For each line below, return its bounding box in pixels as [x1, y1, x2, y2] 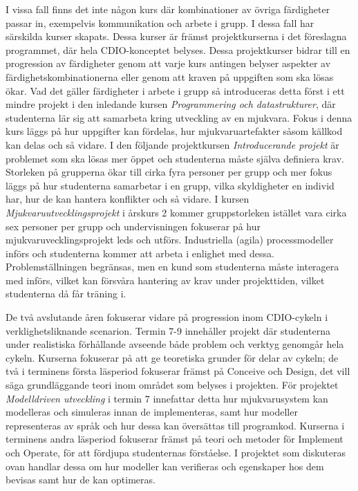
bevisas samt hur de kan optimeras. [6, 472, 156, 487]
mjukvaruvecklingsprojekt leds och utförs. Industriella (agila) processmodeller [6, 232, 334, 247]
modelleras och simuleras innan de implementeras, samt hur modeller [6, 405, 298, 419]
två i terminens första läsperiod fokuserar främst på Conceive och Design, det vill [6, 364, 350, 378]
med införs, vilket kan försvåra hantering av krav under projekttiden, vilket [6, 272, 325, 287]
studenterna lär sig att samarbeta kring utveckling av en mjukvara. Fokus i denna [6, 110, 352, 124]
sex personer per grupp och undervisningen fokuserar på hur [6, 219, 261, 233]
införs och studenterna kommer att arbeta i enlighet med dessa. [6, 245, 274, 260]
